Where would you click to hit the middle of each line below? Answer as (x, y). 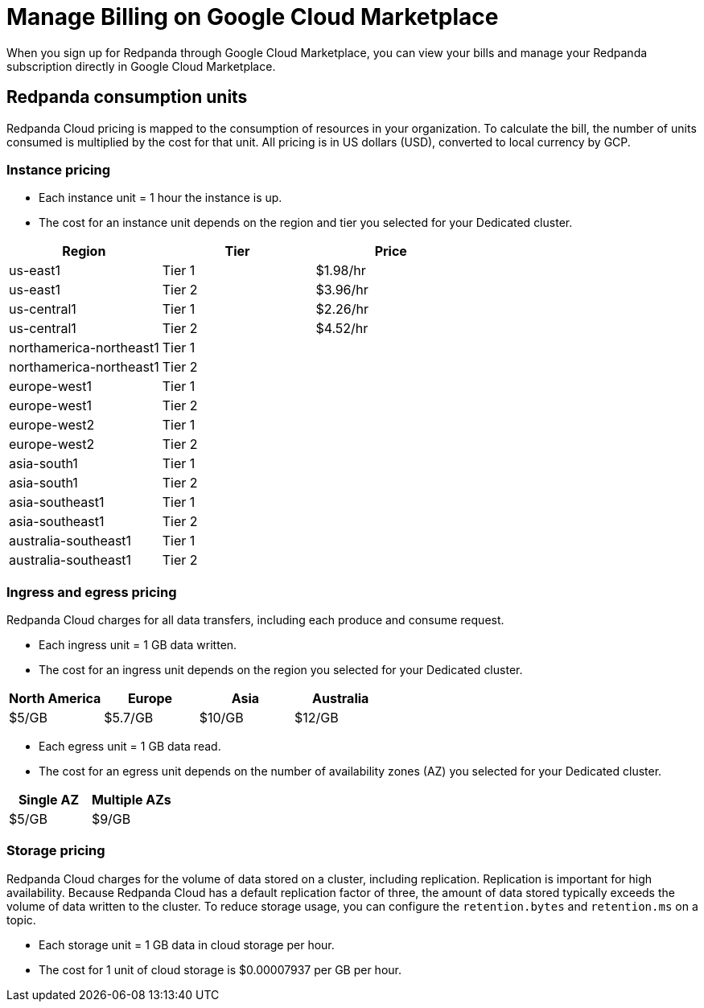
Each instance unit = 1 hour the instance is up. (161, 198)
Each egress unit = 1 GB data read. (130, 747)
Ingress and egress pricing (92, 592)
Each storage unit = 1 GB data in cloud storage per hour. (187, 944)
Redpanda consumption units (127, 97)
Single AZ (48, 800)
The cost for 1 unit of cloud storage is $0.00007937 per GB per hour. (220, 969)
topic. (21, 920)
